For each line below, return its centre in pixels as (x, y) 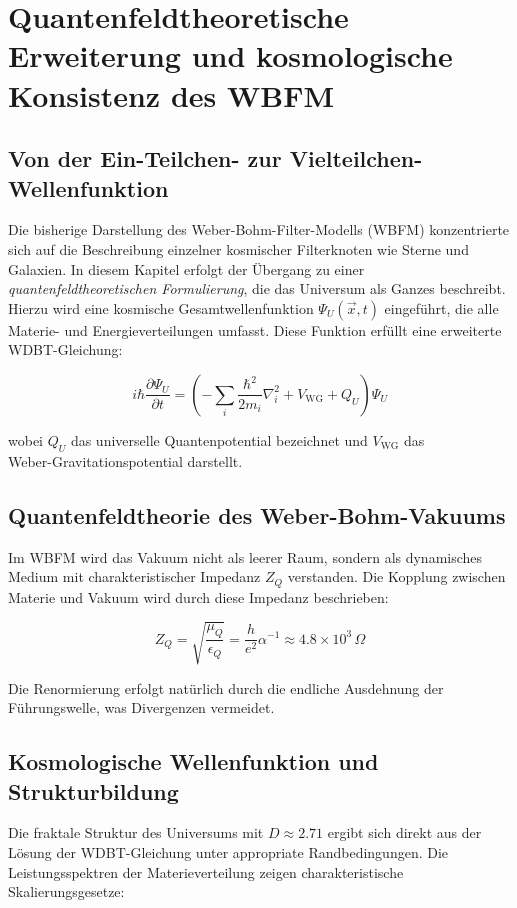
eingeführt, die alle (441, 307)
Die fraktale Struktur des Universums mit (136, 832)
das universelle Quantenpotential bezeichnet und (219, 439)
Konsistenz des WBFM (171, 94)
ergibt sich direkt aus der (404, 832)
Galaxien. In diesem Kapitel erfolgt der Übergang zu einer (186, 268)
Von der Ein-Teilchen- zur (145, 158)
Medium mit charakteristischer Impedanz (134, 576)
